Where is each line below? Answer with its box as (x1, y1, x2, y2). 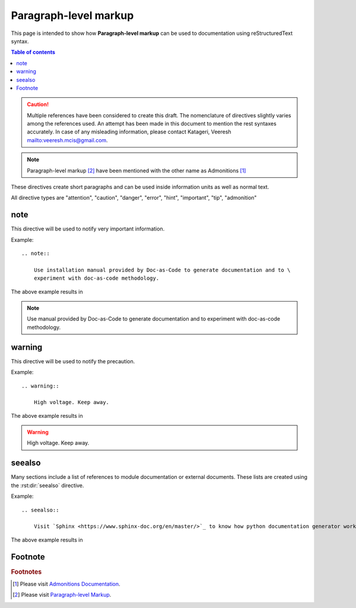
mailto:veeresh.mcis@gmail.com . (27, 136, 108, 143)
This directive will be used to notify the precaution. (11, 357, 135, 364)
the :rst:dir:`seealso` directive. (11, 482, 84, 489)
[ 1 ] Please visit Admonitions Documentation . (12, 580, 121, 587)
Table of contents (11, 49, 56, 56)
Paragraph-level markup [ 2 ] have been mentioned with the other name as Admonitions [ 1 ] (27, 167, 246, 174)
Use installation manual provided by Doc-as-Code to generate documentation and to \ (33, 267, 291, 273)
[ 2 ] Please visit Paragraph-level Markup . (12, 591, 112, 599)
